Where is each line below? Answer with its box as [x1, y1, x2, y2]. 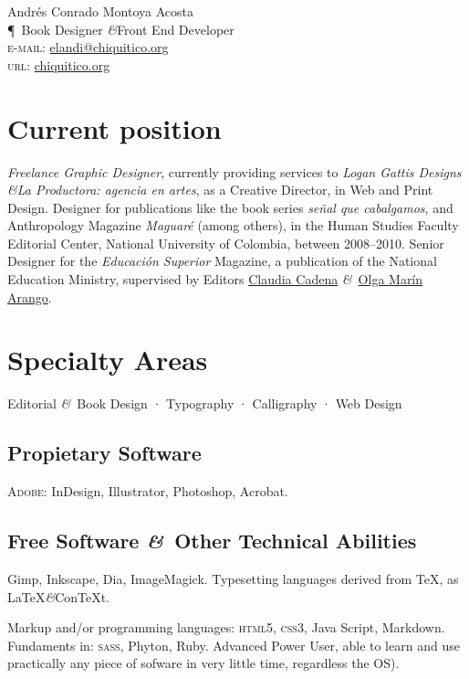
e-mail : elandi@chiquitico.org [7, 37, 169, 57]
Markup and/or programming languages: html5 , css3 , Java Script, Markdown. [7, 618, 445, 637]
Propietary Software [7, 439, 202, 467]
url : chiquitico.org [7, 55, 110, 74]
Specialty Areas [7, 341, 208, 378]
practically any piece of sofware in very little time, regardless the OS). [7, 653, 400, 673]
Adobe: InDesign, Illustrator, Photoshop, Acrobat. [7, 482, 288, 501]
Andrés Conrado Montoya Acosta [7, 2, 194, 20]
